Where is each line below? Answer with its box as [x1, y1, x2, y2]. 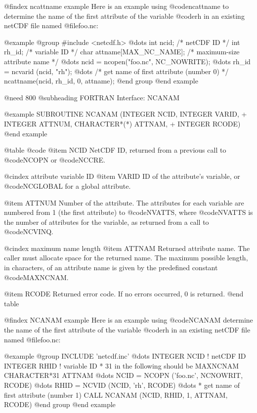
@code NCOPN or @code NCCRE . [4, 154, 105, 165]
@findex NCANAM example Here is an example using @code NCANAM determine [4, 315, 253, 325]
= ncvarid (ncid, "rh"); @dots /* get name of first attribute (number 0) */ [4, 66, 229, 76]
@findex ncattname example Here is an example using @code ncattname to [4, 1, 229, 11]
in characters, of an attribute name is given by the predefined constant [4, 262, 218, 273]
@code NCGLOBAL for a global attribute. [4, 180, 131, 191]
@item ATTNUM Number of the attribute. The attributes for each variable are [4, 197, 244, 207]
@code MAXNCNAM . [4, 272, 69, 282]
